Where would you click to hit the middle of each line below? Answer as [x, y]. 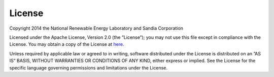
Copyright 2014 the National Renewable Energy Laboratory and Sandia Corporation [96, 28]
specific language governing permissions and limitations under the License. [88, 67]
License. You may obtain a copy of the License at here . [67, 44]
